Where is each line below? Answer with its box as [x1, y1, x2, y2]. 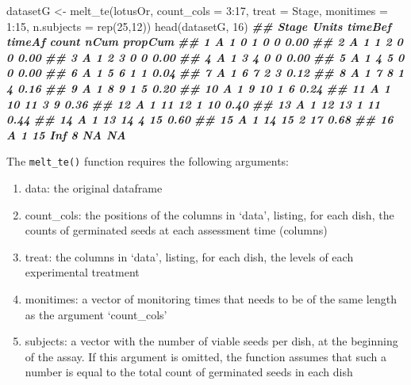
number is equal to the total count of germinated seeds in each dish [25, 364, 353, 380]
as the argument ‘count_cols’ [25, 306, 167, 322]
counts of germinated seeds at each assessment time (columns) [25, 222, 328, 238]
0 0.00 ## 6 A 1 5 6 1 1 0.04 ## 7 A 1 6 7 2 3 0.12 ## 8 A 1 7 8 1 [6, 64, 405, 81]
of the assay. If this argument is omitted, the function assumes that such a [25, 348, 387, 364]
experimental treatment [25, 264, 140, 280]
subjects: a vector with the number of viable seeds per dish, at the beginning [25, 333, 398, 349]
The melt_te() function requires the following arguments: [6, 153, 290, 170]
